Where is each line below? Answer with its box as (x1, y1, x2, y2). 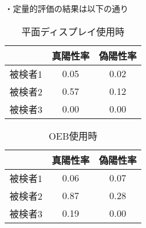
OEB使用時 (48, 128, 98, 143)
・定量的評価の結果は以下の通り (5, 2, 128, 14)
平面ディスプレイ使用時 (21, 24, 125, 38)
